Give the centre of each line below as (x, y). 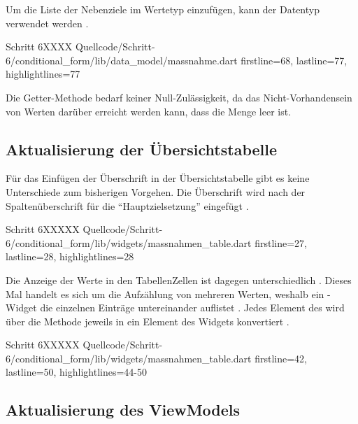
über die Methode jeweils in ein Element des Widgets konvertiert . (148, 321)
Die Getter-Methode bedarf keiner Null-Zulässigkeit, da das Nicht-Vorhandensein (179, 97)
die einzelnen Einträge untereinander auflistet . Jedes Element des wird (192, 308)
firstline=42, (281, 358)
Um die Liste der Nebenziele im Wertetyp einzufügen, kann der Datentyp (163, 9)
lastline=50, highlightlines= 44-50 (77, 372)
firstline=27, (281, 242)
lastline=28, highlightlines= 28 (70, 256)
